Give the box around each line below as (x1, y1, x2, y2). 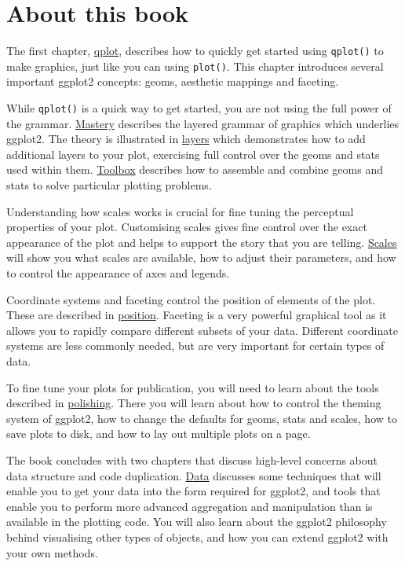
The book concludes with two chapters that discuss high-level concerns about (6, 451, 378, 468)
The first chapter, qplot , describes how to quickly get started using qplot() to (6, 42, 384, 59)
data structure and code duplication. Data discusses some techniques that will (6, 467, 381, 483)
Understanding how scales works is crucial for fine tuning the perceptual (6, 203, 354, 219)
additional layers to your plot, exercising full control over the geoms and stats (6, 145, 380, 162)
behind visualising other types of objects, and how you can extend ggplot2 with (6, 528, 389, 545)
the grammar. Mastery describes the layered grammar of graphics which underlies (6, 115, 400, 131)
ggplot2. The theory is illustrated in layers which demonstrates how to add (6, 130, 366, 147)
